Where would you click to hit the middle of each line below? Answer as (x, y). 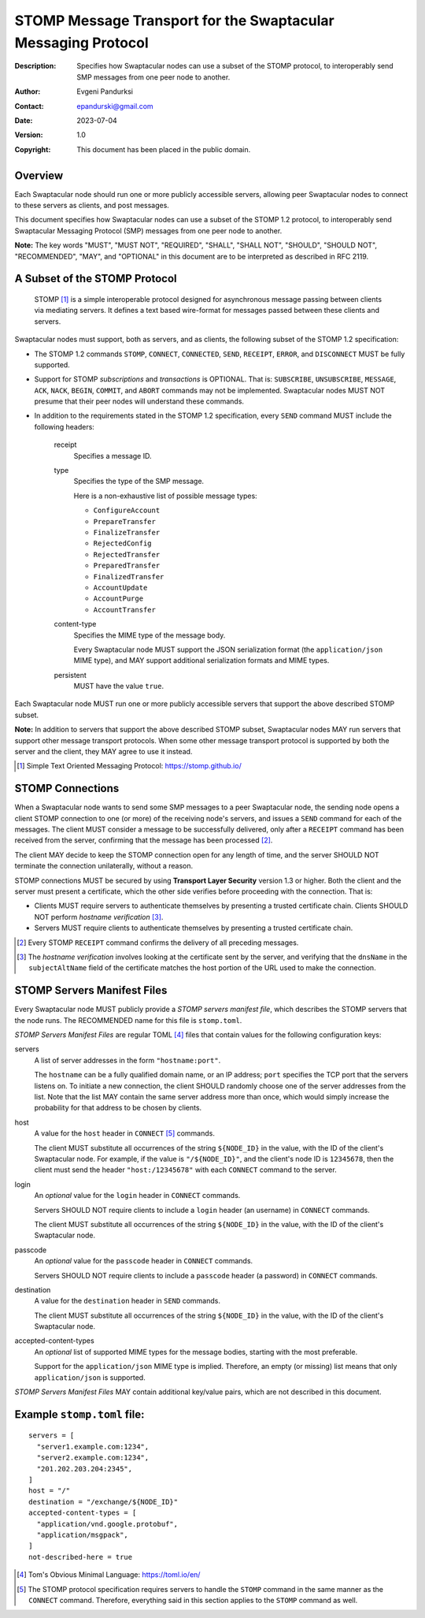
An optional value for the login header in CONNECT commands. (137, 1196)
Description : (35, 66)
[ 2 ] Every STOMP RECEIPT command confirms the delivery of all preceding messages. (158, 943)
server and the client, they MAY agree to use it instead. (103, 752)
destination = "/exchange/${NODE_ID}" (103, 1502)
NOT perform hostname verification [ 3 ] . (99, 917)
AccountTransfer (125, 610)
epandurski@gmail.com (115, 106)
